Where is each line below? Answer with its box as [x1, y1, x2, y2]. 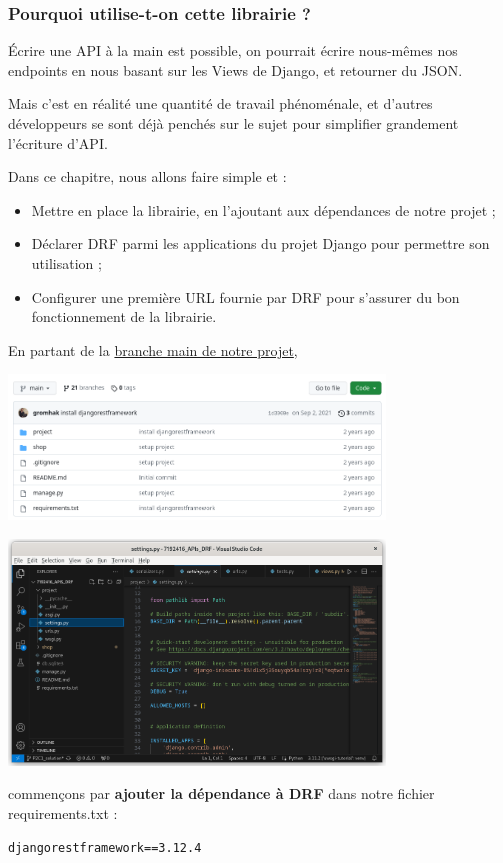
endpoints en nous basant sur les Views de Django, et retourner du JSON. [8, 59, 463, 80]
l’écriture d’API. [8, 132, 108, 153]
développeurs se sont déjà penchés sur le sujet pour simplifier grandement [8, 113, 459, 133]
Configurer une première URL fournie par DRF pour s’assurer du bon [31, 286, 460, 307]
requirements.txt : [8, 802, 118, 823]
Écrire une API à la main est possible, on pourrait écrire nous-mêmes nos [8, 40, 458, 61]
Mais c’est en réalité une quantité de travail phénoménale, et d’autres [8, 93, 433, 114]
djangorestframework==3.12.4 [8, 840, 202, 855]
